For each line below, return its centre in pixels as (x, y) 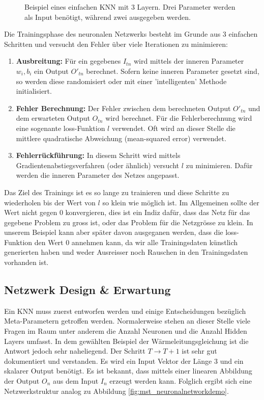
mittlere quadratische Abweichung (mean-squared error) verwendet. (121, 138)
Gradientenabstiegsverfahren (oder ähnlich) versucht (98, 165)
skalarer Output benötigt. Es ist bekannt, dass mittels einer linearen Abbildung (128, 371)
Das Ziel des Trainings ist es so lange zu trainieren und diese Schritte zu (117, 192)
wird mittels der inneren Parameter (189, 61)
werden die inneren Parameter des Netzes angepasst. (98, 175)
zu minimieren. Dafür (219, 165)
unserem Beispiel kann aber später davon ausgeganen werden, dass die (114, 232)
